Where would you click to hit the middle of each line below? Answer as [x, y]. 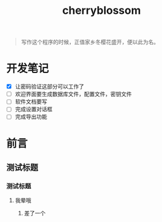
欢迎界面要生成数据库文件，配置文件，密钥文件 [73, 94]
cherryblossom [102, 11]
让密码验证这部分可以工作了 [50, 87]
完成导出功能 [31, 117]
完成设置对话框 [34, 109]
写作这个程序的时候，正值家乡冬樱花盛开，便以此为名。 [90, 42]
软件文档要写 [31, 102]
